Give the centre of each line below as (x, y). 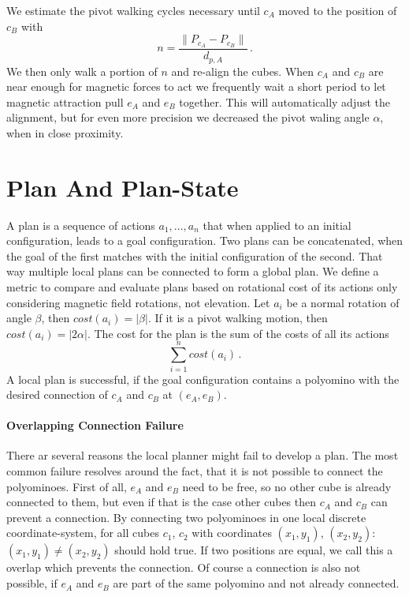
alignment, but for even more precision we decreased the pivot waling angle (188, 117)
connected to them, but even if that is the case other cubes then (162, 502)
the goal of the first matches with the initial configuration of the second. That (195, 255)
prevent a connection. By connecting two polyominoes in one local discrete (186, 517)
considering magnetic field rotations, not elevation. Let (138, 302)
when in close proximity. (65, 132)
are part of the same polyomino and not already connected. (256, 583)
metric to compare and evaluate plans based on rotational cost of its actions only (202, 287)
